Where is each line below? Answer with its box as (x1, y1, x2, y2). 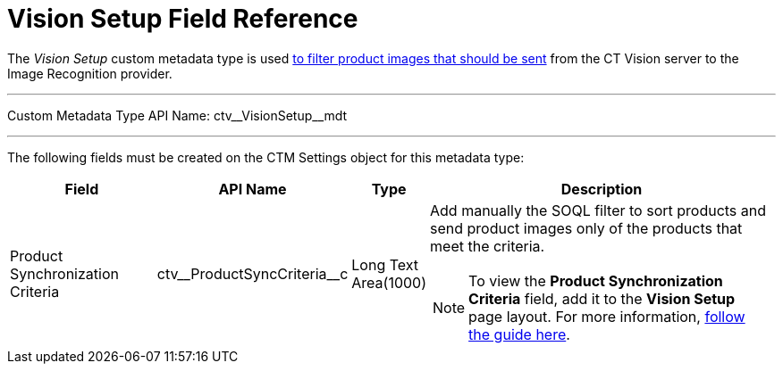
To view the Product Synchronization (468, 271, 723, 290)
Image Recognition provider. (7, 65, 173, 81)
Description (560, 179, 643, 198)
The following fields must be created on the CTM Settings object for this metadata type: (7, 149, 525, 165)
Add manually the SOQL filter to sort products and (430, 201, 767, 219)
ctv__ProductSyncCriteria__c (156, 264, 349, 283)
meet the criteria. (430, 236, 545, 255)
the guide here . (468, 325, 570, 343)
